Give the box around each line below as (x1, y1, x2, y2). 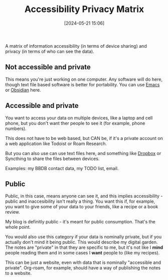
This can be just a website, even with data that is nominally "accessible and (5, 259, 161, 265)
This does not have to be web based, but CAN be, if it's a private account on (5, 135, 163, 141)
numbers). (5, 125, 27, 131)
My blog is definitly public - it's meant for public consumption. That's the (5, 219, 155, 225)
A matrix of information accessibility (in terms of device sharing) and (5, 43, 147, 49)
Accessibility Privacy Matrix (24, 4, 144, 15)
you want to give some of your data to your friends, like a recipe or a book (5, 204, 158, 210)
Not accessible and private (5, 63, 91, 71)
